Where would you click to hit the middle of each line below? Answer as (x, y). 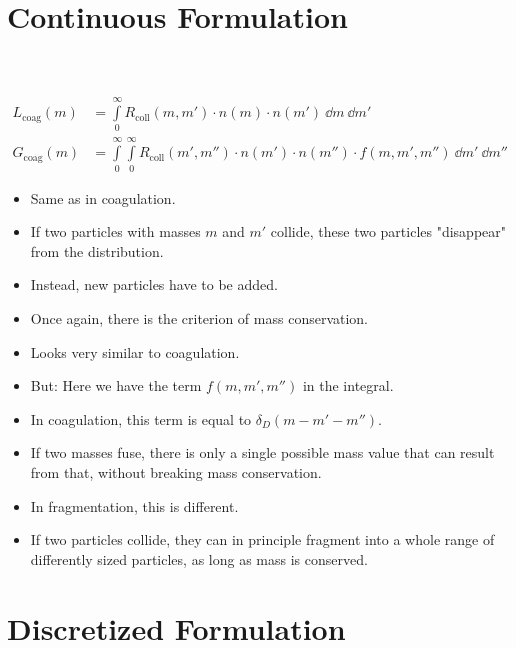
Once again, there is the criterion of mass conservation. (199, 318)
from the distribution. (97, 250)
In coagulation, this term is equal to (141, 418)
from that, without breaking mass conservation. (176, 471)
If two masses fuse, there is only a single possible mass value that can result (262, 452)
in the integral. (348, 385)
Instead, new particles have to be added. (154, 284)
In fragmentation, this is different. (134, 505)
